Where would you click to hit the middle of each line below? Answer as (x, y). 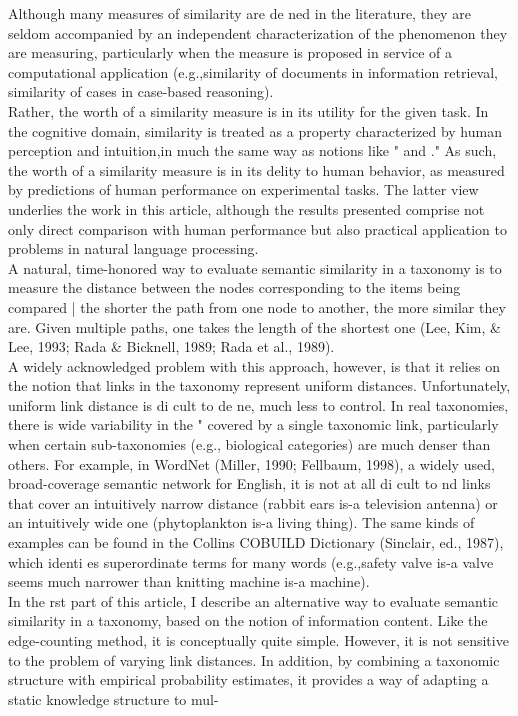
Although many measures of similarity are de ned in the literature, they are (239, 13)
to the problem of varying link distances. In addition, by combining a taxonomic (254, 659)
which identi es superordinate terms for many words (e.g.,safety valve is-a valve (251, 561)
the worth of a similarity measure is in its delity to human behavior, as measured (256, 169)
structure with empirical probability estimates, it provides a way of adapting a (248, 679)
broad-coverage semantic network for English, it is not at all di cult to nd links (249, 483)
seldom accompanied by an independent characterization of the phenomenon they (258, 32)
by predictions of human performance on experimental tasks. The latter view (243, 189)
